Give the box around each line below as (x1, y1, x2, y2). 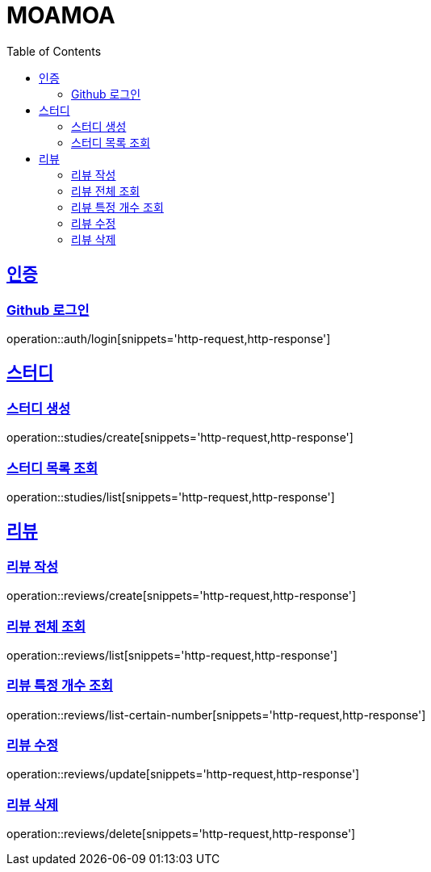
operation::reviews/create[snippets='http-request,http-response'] (6, 589, 357, 603)
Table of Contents (6, 44, 102, 58)
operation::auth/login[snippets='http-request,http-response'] (6, 331, 331, 346)
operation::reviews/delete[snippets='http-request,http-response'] (6, 827, 356, 841)
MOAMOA (6, 2, 115, 29)
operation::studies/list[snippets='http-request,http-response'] (6, 489, 335, 504)
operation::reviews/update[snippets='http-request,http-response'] (6, 767, 360, 782)
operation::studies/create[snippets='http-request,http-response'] (6, 430, 354, 445)
